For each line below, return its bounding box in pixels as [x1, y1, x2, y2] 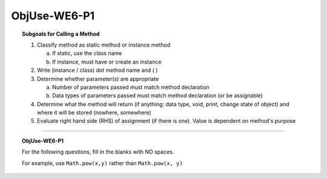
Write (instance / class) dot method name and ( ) [37, 67, 158, 74]
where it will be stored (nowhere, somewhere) [37, 109, 151, 116]
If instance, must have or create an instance [52, 58, 162, 65]
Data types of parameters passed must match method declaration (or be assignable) [52, 92, 263, 99]
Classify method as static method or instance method [37, 41, 171, 48]
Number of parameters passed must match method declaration [52, 83, 210, 91]
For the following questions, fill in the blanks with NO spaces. [22, 148, 174, 155]
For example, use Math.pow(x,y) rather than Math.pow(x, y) [22, 159, 183, 166]
